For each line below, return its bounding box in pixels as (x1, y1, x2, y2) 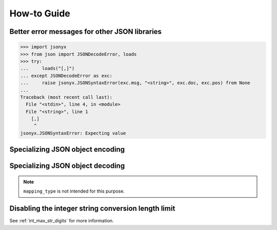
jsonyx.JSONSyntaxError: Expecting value (20, 130, 126, 136)
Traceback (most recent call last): (20, 94, 113, 100)
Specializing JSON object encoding (9, 145, 125, 154)
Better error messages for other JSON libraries (9, 27, 162, 36)
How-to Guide (9, 8, 70, 19)
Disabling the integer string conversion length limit (9, 204, 175, 213)
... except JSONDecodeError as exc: (20, 72, 113, 79)
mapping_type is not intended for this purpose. (23, 188, 125, 195)
